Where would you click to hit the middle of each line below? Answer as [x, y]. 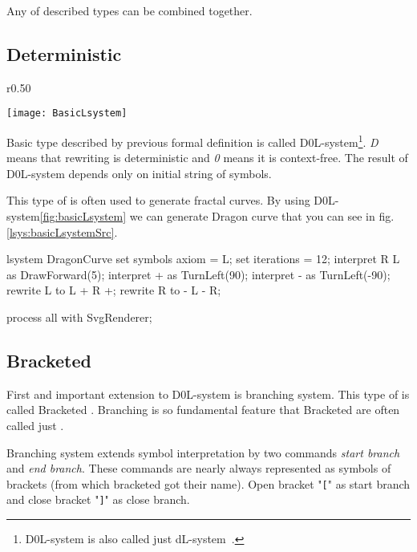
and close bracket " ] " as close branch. [98, 499]
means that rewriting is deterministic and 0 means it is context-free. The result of [207, 158]
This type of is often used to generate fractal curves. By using [158, 200]
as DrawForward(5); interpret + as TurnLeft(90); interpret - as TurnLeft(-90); [198, 274]
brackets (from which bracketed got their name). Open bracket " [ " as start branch [208, 483]
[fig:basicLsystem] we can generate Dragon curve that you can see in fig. [217, 216]
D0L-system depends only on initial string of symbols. [139, 173]
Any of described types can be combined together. [130, 10]
